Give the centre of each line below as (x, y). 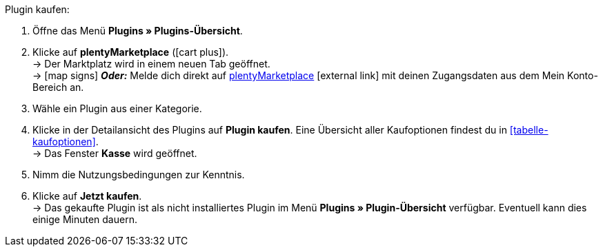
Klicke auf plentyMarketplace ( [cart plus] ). (131, 52)
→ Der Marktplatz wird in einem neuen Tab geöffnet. (151, 64)
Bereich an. (58, 87)
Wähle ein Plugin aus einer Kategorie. (117, 108)
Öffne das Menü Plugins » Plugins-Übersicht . (138, 31)
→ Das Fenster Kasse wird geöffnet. (115, 153)
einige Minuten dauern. (85, 219)
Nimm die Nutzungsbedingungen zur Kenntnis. (139, 175)
